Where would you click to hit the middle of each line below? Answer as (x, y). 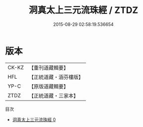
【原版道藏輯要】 (48, 86)
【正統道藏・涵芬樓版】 (56, 77)
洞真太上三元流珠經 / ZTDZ (83, 10)
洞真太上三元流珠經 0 (34, 120)
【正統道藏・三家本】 (53, 96)
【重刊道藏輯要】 (48, 68)
